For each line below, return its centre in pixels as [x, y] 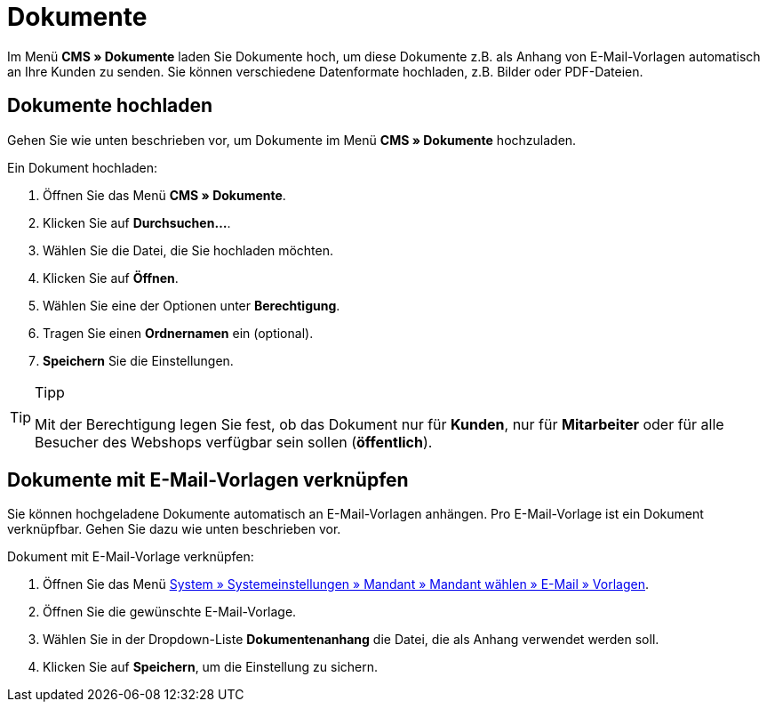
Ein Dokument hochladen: [82, 167]
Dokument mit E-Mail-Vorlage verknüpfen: [131, 557]
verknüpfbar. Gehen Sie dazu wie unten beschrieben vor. [174, 529]
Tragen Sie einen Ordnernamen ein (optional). [178, 333]
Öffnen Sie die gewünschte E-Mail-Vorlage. [170, 612]
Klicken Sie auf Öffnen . [111, 278]
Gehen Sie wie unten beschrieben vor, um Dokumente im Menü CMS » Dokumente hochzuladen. [292, 140]
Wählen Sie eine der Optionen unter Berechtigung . [192, 305]
